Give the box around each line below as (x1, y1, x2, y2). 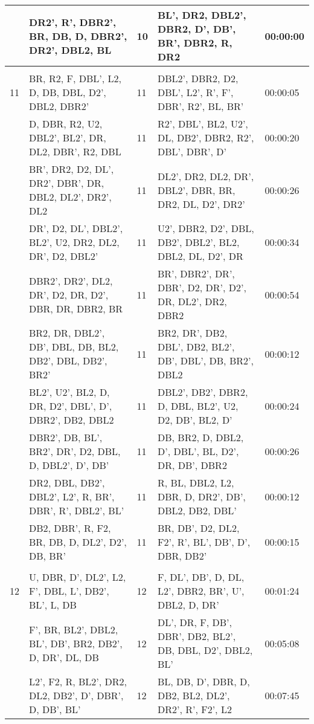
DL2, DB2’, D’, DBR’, (29, 688, 124, 702)
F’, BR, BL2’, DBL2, (29, 622, 118, 636)
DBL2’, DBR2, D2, (158, 71, 239, 85)
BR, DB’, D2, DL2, (158, 521, 240, 535)
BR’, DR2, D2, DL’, (29, 162, 114, 176)
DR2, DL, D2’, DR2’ (158, 196, 245, 211)
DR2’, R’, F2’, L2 (158, 702, 232, 716)
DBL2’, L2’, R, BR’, (29, 490, 115, 503)
